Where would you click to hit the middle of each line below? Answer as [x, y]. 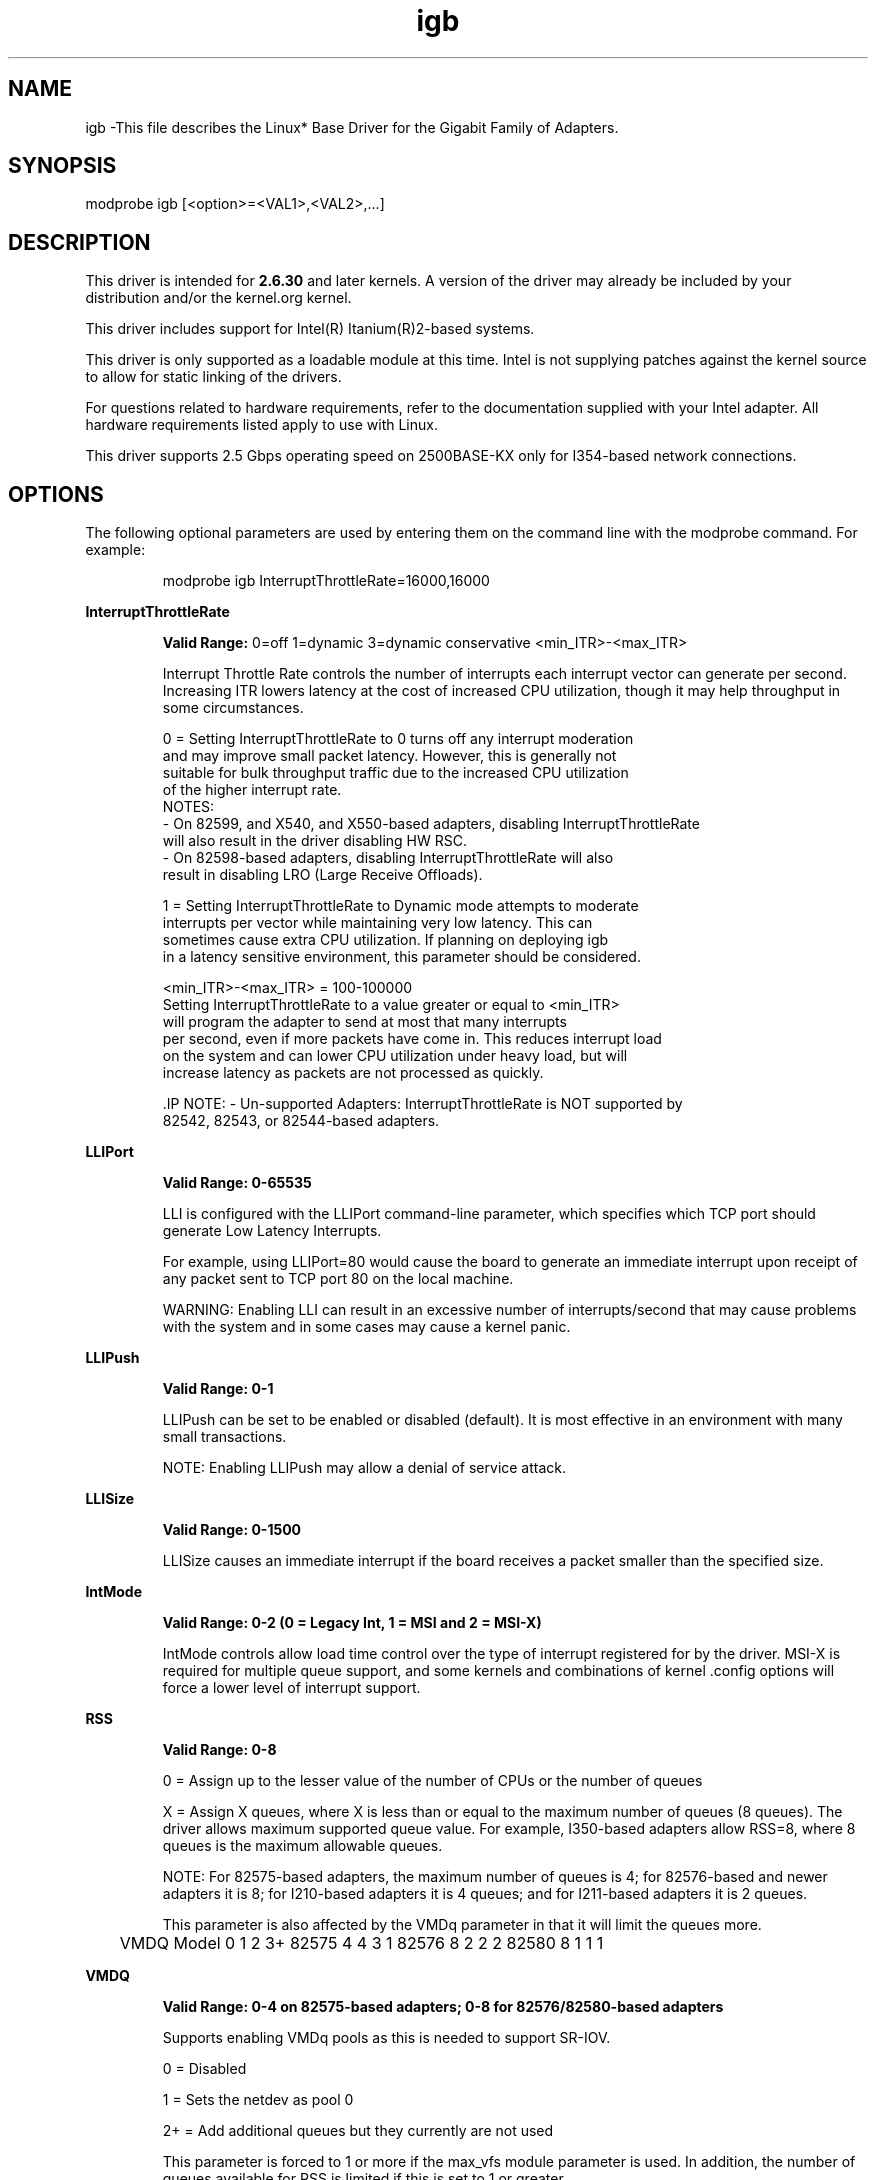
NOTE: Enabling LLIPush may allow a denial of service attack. [364, 1468]
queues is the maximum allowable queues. [302, 1846]
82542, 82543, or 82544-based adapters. [301, 1121]
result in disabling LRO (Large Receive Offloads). [322, 875]
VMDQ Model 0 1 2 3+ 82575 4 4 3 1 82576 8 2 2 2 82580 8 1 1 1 [361, 1943]
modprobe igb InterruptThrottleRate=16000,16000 [326, 581]
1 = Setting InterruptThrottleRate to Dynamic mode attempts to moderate [400, 906]
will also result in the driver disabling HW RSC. [314, 841]
